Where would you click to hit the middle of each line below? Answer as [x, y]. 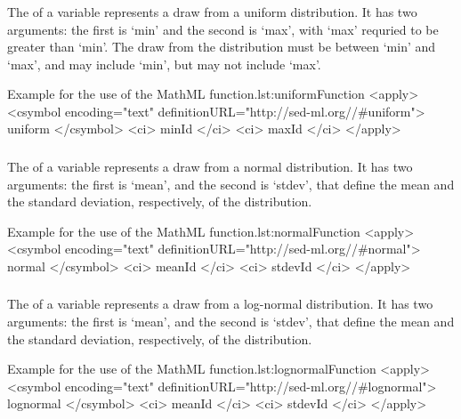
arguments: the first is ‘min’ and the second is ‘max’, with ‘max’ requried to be [223, 29]
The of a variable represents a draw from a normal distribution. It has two [210, 166]
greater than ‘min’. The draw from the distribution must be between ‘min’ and [222, 47]
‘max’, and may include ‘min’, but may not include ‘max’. [164, 64]
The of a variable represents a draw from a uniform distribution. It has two [212, 11]
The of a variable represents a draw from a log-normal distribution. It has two [220, 304]
